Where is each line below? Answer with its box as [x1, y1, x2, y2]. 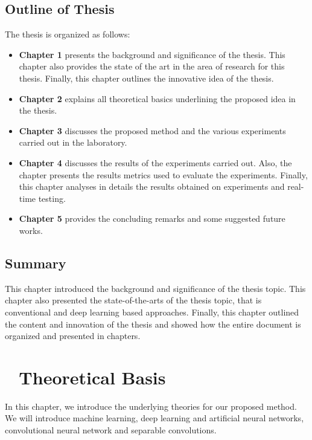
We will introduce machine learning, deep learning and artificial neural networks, [5, 412, 304, 424]
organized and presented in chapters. [5, 329, 141, 342]
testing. [38, 192, 66, 204]
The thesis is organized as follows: [5, 28, 130, 40]
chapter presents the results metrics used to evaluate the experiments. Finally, [19, 168, 308, 181]
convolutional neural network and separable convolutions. [5, 424, 217, 436]
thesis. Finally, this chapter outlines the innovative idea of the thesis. [19, 71, 274, 84]
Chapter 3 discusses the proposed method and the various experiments [19, 124, 286, 137]
